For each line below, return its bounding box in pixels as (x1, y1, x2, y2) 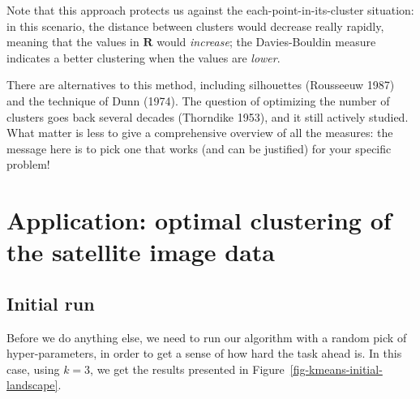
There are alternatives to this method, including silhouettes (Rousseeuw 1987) (6, 76, 395, 93)
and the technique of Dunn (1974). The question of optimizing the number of (6, 92, 390, 109)
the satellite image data (6, 235, 276, 268)
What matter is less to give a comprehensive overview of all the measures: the (6, 124, 393, 141)
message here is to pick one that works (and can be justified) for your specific (6, 139, 392, 157)
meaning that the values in (6, 33, 139, 50)
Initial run (6, 290, 95, 315)
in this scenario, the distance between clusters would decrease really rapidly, (6, 17, 384, 34)
